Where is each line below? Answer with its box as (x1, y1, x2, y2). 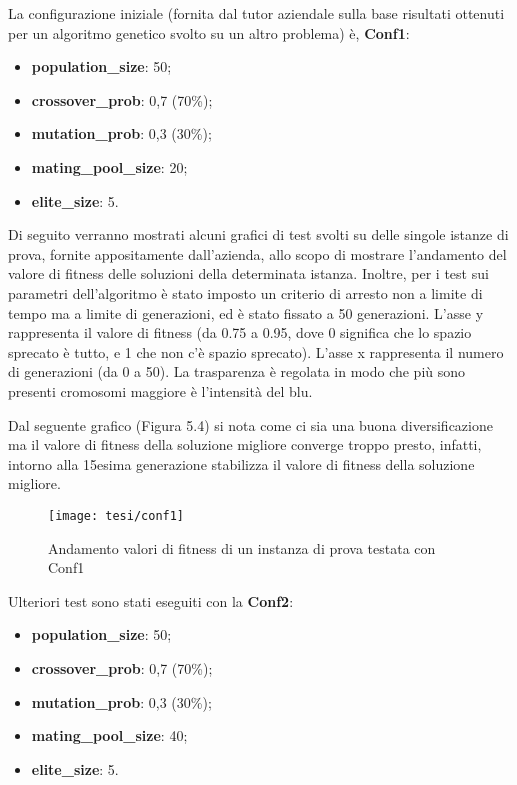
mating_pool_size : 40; (31, 725, 188, 746)
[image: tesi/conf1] (48, 508, 185, 523)
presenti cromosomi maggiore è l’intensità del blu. (8, 380, 313, 401)
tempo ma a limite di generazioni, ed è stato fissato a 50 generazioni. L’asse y (8, 302, 484, 323)
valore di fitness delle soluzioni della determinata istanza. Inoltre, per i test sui (8, 263, 489, 284)
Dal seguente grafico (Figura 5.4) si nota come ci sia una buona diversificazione (8, 414, 493, 435)
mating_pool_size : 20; (31, 156, 188, 177)
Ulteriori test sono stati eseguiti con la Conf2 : (8, 590, 294, 611)
